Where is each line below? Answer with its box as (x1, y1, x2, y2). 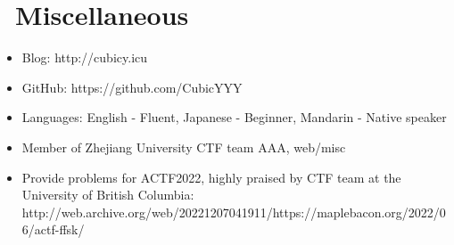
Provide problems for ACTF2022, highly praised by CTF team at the (21, 167, 401, 186)
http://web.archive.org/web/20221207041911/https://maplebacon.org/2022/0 (21, 202, 446, 221)
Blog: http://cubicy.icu (21, 48, 148, 67)
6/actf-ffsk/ (21, 220, 85, 239)
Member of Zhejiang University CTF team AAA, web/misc (21, 137, 346, 156)
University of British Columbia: (21, 185, 194, 204)
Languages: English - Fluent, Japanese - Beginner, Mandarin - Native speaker (21, 108, 447, 127)
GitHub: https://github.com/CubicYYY (21, 78, 243, 96)
